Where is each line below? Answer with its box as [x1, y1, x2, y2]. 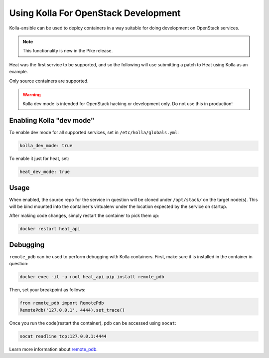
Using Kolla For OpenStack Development [9, 7, 181, 18]
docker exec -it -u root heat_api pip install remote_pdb [19, 274, 164, 280]
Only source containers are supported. [9, 78, 89, 84]
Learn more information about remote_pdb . [9, 346, 98, 352]
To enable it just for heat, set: [9, 156, 69, 162]
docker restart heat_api [19, 226, 81, 232]
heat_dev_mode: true [19, 169, 70, 175]
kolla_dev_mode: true [19, 143, 73, 149]
